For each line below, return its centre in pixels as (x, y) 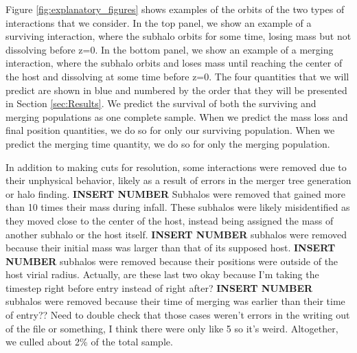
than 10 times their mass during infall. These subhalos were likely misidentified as (178, 207)
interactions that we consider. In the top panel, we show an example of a (159, 22)
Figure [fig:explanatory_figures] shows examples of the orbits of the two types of (175, 9)
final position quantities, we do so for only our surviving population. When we (170, 130)
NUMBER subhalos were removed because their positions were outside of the (172, 261)
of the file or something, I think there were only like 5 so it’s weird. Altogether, (172, 328)
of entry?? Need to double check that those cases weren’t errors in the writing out (178, 315)
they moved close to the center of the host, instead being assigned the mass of (170, 220)
